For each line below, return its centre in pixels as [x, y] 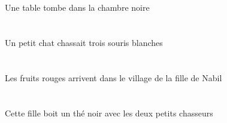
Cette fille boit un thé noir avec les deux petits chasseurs [109, 113]
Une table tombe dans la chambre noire [77, 7]
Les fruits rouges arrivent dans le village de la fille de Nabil [113, 77]
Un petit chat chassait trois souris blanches [84, 42]
